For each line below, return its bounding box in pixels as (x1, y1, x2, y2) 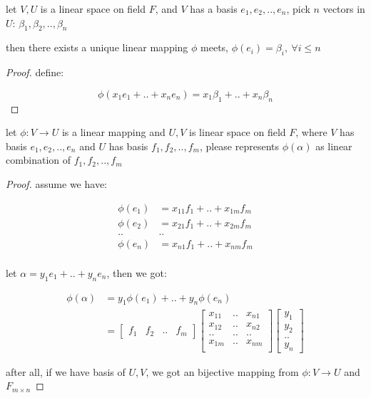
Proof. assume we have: (6, 176, 108, 191)
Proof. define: (6, 65, 64, 80)
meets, (200, 40, 229, 55)
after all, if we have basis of (6, 364, 126, 379)
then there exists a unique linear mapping (6, 40, 188, 55)
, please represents (199, 138, 280, 153)
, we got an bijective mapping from (146, 364, 299, 379)
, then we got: (106, 265, 167, 280)
